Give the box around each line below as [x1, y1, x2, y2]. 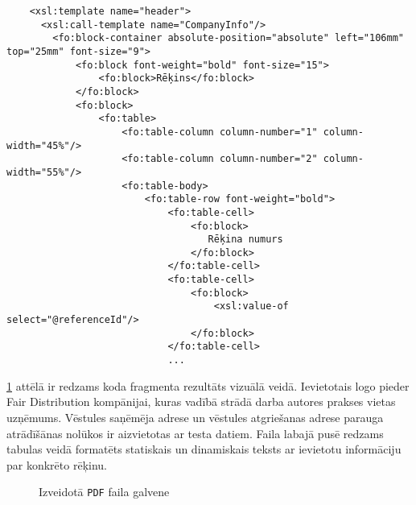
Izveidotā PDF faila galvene [39, 483, 170, 500]
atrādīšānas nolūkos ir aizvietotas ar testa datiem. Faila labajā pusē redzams [6, 424, 384, 441]
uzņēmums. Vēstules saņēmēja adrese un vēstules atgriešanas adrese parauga [6, 408, 384, 425]
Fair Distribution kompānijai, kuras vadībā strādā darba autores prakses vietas [6, 393, 396, 410]
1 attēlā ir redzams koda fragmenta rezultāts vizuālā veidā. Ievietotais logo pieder [6, 377, 410, 394]
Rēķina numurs [208, 234, 283, 246]
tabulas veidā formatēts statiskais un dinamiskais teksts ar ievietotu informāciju [6, 441, 402, 457]
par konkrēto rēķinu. [6, 456, 107, 473]
